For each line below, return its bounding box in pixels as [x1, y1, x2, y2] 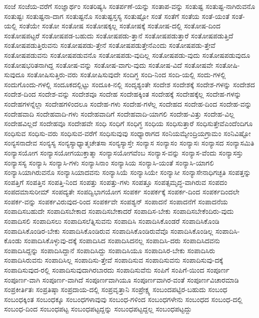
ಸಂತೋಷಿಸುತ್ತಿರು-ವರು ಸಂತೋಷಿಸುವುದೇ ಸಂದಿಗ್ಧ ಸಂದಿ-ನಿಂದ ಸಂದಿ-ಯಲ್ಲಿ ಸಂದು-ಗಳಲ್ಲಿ [26, 69, 226, 80]
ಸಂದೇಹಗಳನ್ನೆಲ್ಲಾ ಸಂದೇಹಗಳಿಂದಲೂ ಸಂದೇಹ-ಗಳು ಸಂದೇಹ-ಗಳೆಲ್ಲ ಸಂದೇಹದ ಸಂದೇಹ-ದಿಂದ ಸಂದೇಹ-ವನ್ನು [4, 98, 252, 109]
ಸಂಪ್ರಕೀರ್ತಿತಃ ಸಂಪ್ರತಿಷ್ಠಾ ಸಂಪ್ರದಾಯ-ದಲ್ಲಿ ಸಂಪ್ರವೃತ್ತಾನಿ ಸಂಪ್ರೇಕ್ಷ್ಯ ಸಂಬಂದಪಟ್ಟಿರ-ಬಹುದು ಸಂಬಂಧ [4, 284, 228, 295]
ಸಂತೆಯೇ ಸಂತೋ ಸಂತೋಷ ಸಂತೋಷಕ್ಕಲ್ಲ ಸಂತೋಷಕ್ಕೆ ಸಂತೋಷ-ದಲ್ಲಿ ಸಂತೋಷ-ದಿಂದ [19, 20, 221, 31]
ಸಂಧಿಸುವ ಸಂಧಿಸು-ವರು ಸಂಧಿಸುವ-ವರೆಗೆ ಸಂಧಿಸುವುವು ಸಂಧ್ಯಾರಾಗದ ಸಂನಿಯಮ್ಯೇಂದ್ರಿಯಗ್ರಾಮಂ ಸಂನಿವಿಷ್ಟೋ [4, 128, 251, 138]
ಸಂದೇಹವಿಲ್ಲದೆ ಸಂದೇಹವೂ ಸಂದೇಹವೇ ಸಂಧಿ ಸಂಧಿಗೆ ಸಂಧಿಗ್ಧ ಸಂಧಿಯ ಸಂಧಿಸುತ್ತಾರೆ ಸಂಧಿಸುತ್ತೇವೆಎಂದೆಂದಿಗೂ [4, 118, 253, 129]
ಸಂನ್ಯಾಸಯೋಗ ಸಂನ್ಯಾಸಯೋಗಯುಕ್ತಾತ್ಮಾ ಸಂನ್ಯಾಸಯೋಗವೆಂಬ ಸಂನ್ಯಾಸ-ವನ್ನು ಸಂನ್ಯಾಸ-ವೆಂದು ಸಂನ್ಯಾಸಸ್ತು [4, 147, 244, 158]
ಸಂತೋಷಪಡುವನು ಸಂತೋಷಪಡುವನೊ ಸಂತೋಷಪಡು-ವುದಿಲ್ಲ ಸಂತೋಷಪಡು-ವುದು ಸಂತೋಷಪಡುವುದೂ [4, 49, 251, 60]
